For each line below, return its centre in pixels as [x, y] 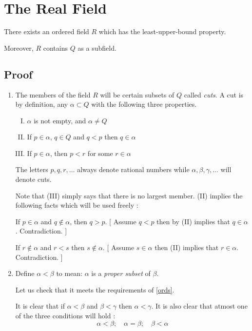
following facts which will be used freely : [77, 205]
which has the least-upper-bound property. [162, 31]
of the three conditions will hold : [65, 316]
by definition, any [42, 104]
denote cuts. [33, 179]
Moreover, [19, 48]
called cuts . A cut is [214, 94]
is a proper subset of [121, 273]
